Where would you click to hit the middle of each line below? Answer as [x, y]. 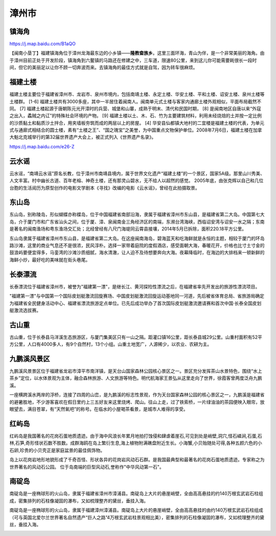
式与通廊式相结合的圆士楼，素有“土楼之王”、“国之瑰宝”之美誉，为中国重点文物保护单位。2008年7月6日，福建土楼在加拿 [136, 130]
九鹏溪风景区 [30, 359]
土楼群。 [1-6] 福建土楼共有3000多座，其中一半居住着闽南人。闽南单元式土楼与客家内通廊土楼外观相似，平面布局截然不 [135, 101]
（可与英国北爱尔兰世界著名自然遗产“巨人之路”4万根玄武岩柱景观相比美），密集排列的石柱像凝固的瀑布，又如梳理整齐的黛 [137, 517]
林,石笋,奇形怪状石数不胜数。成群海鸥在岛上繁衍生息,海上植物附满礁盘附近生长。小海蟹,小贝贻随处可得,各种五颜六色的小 [136, 443]
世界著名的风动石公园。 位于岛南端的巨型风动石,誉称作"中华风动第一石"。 [87, 467]
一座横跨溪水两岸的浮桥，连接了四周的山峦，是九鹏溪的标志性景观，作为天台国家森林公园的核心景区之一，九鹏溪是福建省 [137, 395]
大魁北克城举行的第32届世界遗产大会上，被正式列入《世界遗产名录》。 [83, 137]
